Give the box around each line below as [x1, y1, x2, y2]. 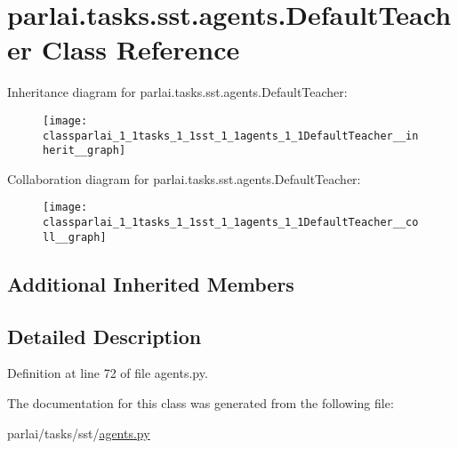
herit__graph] [43, 144, 126, 157]
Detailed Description [7, 322, 202, 349]
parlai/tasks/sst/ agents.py [7, 423, 150, 442]
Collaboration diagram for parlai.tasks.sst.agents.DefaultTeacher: [7, 169, 361, 188]
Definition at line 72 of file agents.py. [7, 364, 208, 382]
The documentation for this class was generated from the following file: [7, 394, 394, 413]
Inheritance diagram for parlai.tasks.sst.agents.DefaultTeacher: [7, 83, 348, 101]
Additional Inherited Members [7, 269, 294, 297]
